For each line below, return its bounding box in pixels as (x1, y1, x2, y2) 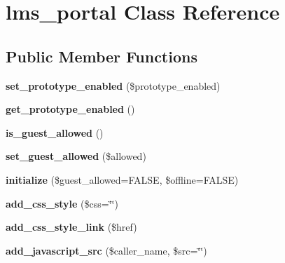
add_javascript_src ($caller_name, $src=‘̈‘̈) (6, 243, 207, 257)
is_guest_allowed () (6, 125, 104, 140)
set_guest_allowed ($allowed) (6, 149, 146, 163)
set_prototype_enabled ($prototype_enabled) (6, 78, 221, 93)
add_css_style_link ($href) (6, 220, 137, 234)
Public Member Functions (6, 45, 197, 67)
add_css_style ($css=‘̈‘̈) (6, 196, 118, 210)
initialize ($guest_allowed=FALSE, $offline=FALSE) (6, 172, 239, 187)
